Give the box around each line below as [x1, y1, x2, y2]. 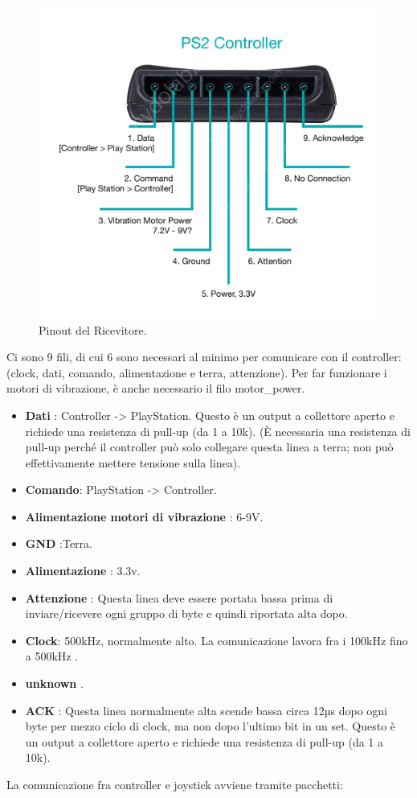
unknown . [25, 675, 84, 692]
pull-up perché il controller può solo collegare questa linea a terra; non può [25, 438, 394, 455]
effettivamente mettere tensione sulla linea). [25, 454, 241, 471]
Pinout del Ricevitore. [39, 321, 147, 338]
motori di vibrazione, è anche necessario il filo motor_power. [6, 380, 305, 397]
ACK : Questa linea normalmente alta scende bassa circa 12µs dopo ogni [25, 701, 387, 718]
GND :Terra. [25, 535, 92, 552]
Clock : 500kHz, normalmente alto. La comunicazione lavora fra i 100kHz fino [25, 631, 408, 648]
